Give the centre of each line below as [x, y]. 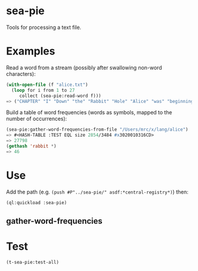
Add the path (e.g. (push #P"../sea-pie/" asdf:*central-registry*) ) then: [97, 192]
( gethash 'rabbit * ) [32, 146]
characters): [21, 74]
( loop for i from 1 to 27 [43, 90]
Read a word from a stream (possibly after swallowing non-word [84, 67]
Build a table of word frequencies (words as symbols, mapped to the [89, 112]
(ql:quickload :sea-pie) [37, 202]
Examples [31, 51]
